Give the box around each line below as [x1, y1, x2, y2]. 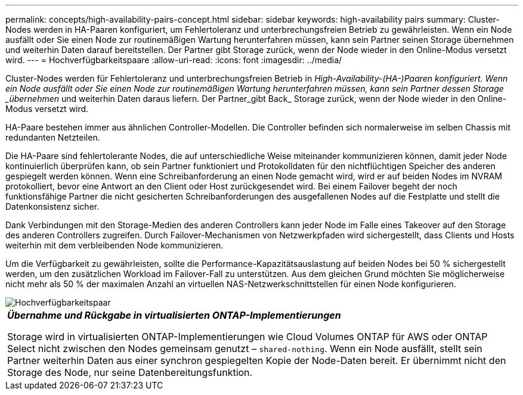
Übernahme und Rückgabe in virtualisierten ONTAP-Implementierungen [7, 309, 341, 321]
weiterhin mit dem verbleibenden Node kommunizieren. [5, 240, 224, 250]
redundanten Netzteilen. [5, 132, 100, 142]
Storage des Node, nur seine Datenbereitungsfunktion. [7, 366, 253, 378]
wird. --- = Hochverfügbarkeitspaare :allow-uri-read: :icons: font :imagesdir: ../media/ [5, 55, 342, 65]
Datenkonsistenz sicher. [5, 201, 100, 212]
